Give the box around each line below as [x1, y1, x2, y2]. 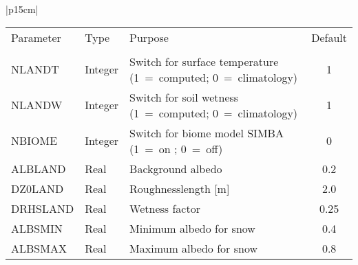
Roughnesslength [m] [129, 180, 230, 196]
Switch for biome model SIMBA [129, 124, 284, 141]
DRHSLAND [11, 200, 74, 216]
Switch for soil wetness [129, 89, 239, 105]
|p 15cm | [6, 2, 39, 16]
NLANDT [11, 61, 59, 78]
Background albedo [129, 160, 222, 176]
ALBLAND [11, 160, 66, 176]
